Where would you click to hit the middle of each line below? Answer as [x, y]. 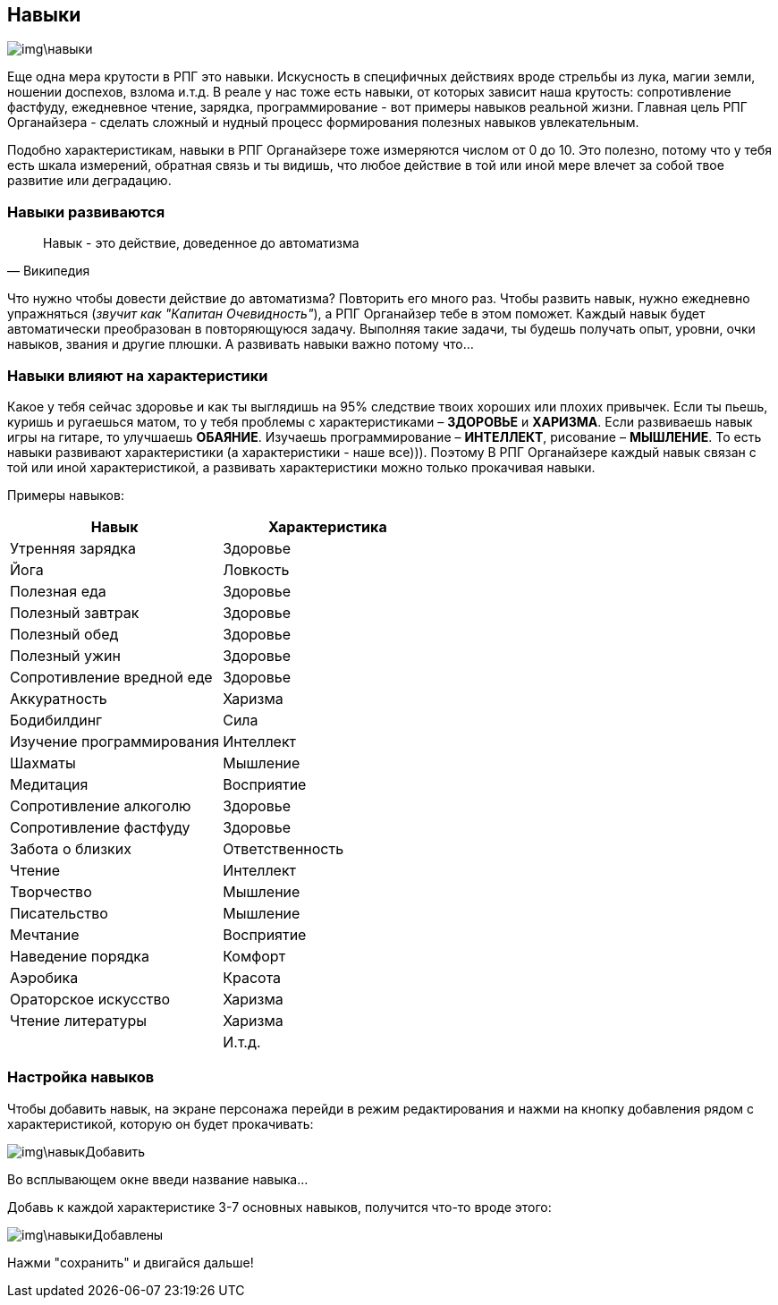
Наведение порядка [80, 956]
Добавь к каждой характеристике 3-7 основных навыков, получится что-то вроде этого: [279, 1207]
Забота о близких [71, 848]
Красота [252, 977]
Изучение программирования [115, 741]
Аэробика [44, 977]
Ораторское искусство [90, 999]
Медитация [49, 784]
